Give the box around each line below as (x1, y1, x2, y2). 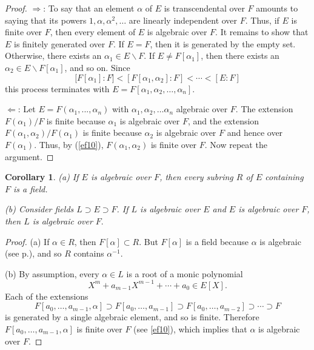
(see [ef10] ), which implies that (133, 322, 247, 335)
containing (265, 170, 304, 183)
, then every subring (159, 170, 233, 183)
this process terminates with (5, 82, 110, 95)
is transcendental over (164, 2, 245, 14)
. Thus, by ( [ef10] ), (34, 138, 104, 150)
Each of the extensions (5, 289, 89, 302)
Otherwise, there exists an (5, 49, 102, 62)
